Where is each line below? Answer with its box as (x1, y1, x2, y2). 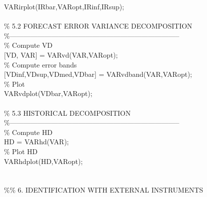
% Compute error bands (4, 59, 77, 69)
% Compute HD (4, 127, 53, 137)
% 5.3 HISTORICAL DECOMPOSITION (4, 107, 131, 118)
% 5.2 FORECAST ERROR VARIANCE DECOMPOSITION (4, 21, 193, 31)
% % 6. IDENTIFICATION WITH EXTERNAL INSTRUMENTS (4, 185, 204, 195)
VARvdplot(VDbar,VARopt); (4, 88, 92, 98)
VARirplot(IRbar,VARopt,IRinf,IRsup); (4, 1, 124, 11)
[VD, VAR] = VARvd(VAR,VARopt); (4, 49, 118, 60)
